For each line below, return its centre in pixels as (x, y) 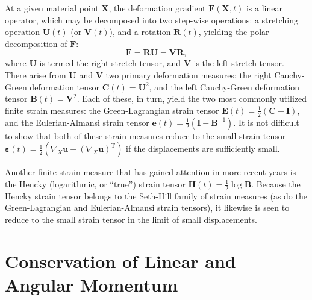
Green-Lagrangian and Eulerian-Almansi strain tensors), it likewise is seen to (147, 208)
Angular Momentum (92, 284)
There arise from (36, 74)
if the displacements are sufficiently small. (203, 148)
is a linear (264, 8)
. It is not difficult (266, 122)
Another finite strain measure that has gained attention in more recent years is (151, 172)
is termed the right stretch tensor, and (110, 63)
